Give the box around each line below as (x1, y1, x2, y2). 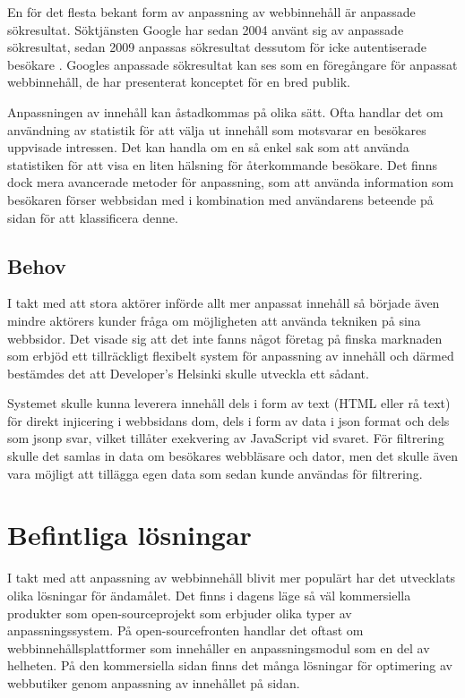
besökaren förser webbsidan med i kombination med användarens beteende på (7, 190, 434, 209)
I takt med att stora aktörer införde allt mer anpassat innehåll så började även (7, 294, 440, 312)
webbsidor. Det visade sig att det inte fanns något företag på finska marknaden (7, 328, 443, 347)
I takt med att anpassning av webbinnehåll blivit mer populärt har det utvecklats (7, 568, 456, 587)
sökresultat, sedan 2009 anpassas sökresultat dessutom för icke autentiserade (7, 38, 427, 56)
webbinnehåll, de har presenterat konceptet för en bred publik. (7, 72, 350, 91)
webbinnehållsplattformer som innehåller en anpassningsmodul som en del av (7, 638, 430, 657)
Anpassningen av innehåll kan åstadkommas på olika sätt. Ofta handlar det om (7, 102, 443, 121)
